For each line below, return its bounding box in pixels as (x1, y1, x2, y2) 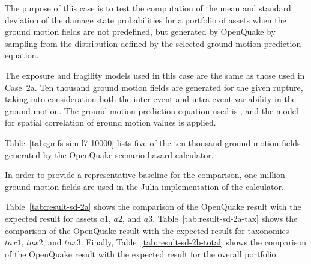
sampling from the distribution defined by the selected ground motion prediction (5, 37, 301, 49)
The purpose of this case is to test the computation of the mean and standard (5, 2, 291, 14)
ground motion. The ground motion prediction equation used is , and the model (5, 104, 298, 117)
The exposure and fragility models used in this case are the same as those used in (5, 69, 305, 81)
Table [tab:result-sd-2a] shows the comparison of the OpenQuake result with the (5, 200, 301, 213)
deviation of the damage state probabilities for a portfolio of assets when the (5, 13, 286, 26)
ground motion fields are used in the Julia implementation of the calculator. (5, 180, 284, 192)
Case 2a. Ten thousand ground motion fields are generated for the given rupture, (5, 81, 303, 93)
